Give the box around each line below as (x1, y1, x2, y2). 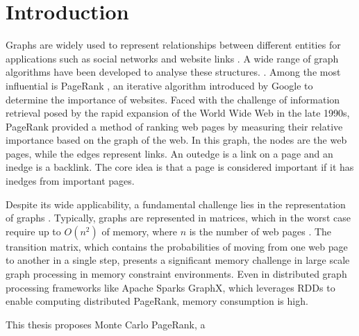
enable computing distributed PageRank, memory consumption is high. (6, 294, 308, 308)
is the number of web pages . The (189, 224, 332, 238)
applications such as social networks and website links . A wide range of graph (6, 51, 339, 65)
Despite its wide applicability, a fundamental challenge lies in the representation (6, 196, 346, 211)
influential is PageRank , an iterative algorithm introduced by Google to (6, 78, 313, 92)
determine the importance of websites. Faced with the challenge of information (6, 92, 340, 106)
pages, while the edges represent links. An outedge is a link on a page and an (6, 146, 333, 160)
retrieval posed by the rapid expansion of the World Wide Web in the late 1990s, (6, 106, 350, 120)
